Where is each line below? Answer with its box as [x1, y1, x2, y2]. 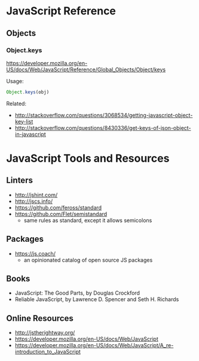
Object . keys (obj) [6, 89, 50, 95]
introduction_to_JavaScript [14, 348, 81, 356]
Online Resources [6, 313, 74, 323]
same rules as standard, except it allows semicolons [23, 217, 152, 224]
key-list [14, 118, 33, 125]
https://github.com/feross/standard [14, 204, 102, 211]
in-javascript [14, 131, 46, 138]
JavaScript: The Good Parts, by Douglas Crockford [14, 289, 140, 297]
